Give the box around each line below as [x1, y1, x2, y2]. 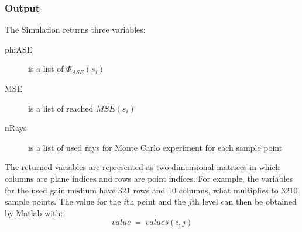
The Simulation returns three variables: [5, 23, 146, 36]
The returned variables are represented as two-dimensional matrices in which [5, 161, 280, 173]
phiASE [5, 43, 33, 55]
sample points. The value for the [5, 195, 121, 207]
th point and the [126, 195, 186, 207]
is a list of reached [28, 102, 94, 114]
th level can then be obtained [191, 195, 297, 207]
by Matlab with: [5, 206, 63, 219]
